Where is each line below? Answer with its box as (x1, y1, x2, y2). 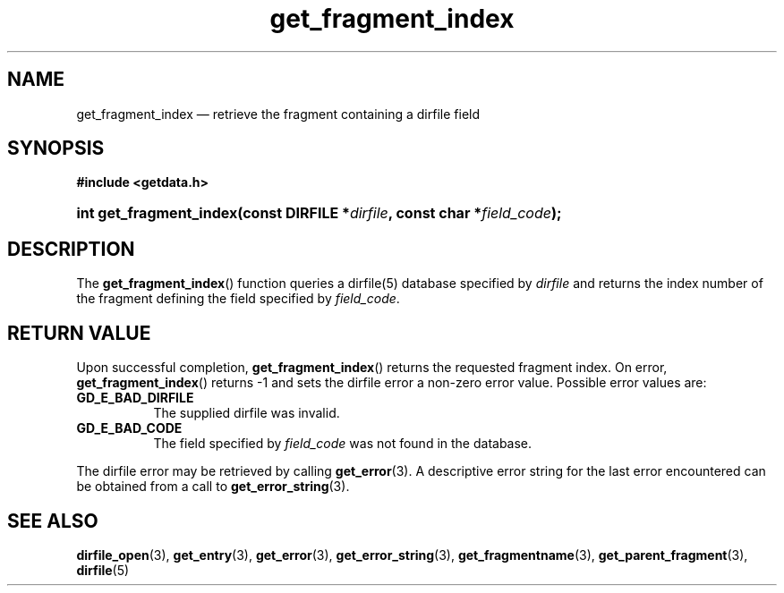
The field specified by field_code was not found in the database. (153, 436, 533, 452)
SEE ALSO (7, 509, 98, 532)
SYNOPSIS (7, 137, 105, 160)
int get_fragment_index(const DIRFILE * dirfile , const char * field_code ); (76, 204, 562, 223)
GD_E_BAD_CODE (76, 420, 183, 436)
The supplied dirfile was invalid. (153, 405, 340, 421)
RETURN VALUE (7, 321, 151, 344)
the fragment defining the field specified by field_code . (76, 291, 400, 307)
